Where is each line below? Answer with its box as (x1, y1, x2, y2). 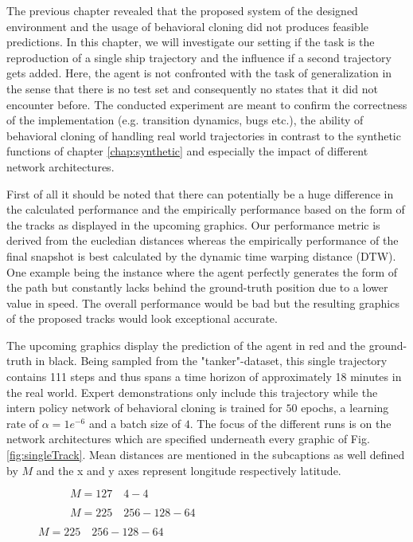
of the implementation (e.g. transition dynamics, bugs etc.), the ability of (6, 112, 364, 128)
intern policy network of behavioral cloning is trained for (6, 399, 282, 416)
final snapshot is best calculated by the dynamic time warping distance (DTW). (6, 247, 396, 264)
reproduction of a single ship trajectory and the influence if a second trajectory (6, 49, 392, 65)
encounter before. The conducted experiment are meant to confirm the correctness (6, 96, 407, 112)
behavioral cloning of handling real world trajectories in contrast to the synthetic (6, 127, 401, 143)
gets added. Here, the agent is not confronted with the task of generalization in (6, 65, 392, 81)
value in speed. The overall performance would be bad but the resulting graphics (6, 294, 399, 311)
